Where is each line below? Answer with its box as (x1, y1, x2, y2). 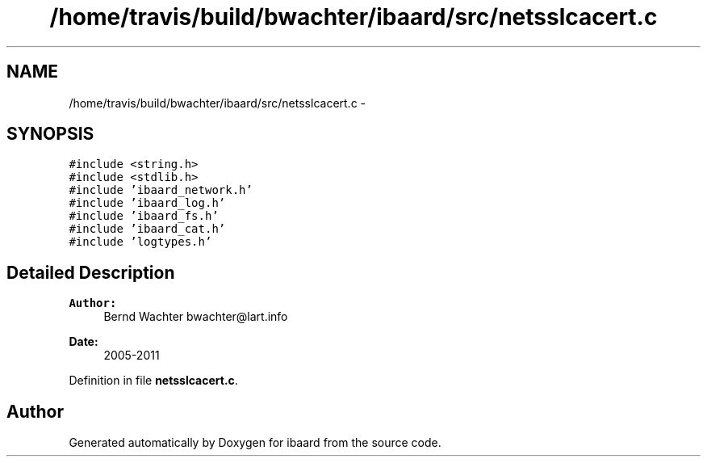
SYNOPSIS (6, 124, 94, 145)
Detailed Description (6, 262, 175, 283)
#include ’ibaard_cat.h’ (69, 222, 226, 236)
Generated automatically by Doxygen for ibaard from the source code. (69, 436, 441, 450)
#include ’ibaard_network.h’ (69, 183, 253, 197)
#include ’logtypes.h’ (69, 235, 212, 249)
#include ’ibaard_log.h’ (69, 196, 226, 210)
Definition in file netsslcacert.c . (69, 373, 238, 388)
